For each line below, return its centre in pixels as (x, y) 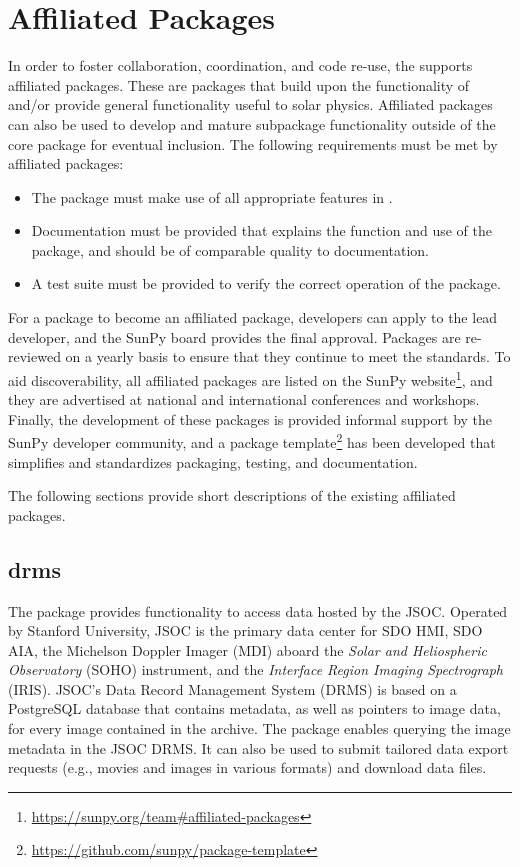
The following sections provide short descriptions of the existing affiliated (232, 495)
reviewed (34, 356)
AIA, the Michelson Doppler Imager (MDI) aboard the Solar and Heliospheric (247, 649)
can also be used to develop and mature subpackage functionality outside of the (252, 123)
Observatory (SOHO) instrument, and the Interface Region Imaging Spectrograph (255, 669)
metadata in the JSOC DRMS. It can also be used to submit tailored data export (258, 747)
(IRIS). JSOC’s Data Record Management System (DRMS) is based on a (232, 688)
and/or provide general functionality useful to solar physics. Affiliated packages (250, 104)
